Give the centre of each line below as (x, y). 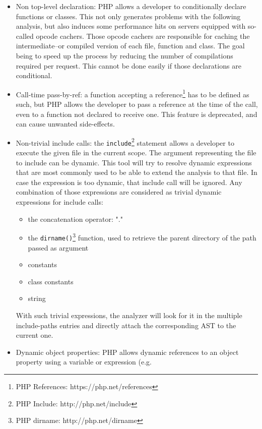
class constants (51, 281)
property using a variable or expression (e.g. (84, 362)
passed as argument (58, 247)
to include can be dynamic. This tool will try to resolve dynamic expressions (134, 162)
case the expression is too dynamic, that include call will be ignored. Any (129, 182)
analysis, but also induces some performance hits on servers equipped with (131, 26)
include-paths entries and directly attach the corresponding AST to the (126, 325)
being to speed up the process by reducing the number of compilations (124, 55)
